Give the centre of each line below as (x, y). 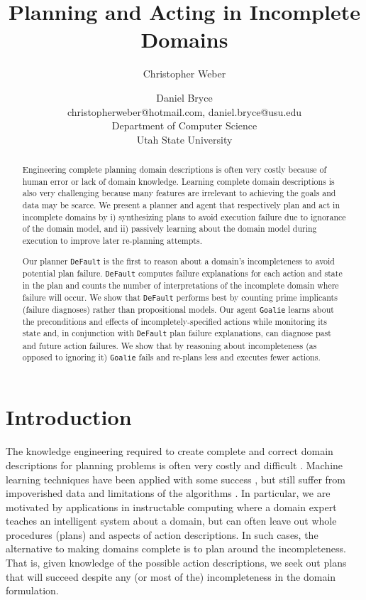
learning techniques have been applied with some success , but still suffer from (176, 479)
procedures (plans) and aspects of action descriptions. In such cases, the (162, 534)
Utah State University (184, 139)
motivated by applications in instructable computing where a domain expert (171, 507)
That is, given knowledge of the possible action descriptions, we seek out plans (176, 563)
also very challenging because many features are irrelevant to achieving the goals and (179, 193)
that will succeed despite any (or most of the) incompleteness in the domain (171, 576)
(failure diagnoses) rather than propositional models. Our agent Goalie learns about (178, 309)
